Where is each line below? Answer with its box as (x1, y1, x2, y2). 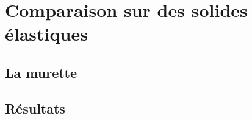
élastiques (5, 21, 88, 46)
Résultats (5, 98, 65, 117)
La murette (5, 63, 77, 81)
